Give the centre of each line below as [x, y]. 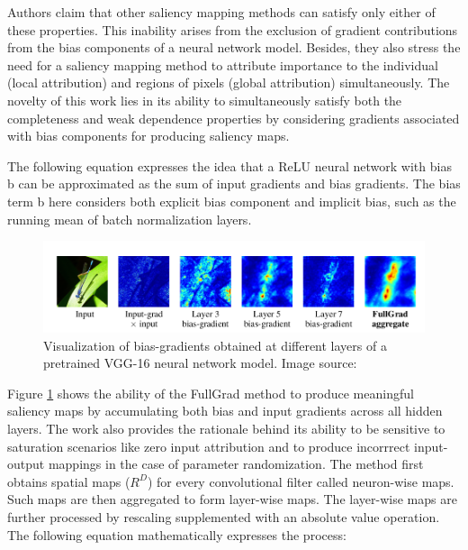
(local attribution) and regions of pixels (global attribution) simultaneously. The [229, 82]
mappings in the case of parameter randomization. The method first [236, 464]
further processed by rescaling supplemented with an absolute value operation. [224, 516]
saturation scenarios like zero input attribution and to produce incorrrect [209, 446]
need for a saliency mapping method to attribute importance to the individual [223, 64]
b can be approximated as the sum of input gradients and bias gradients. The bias [234, 183]
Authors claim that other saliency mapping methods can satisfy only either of [221, 12]
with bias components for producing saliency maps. [148, 136]
